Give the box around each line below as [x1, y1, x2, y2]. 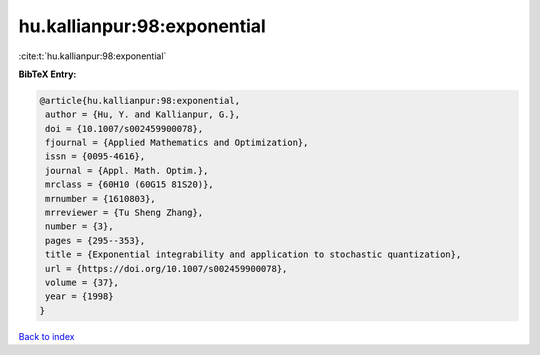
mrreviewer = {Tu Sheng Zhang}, [45, 207, 204, 219]
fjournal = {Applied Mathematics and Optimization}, [45, 137, 309, 149]
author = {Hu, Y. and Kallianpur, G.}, [45, 109, 240, 120]
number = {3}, [45, 221, 114, 232]
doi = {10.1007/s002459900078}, [45, 123, 204, 134]
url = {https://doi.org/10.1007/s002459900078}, [45, 263, 288, 274]
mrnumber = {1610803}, [45, 193, 157, 204]
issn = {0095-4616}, [45, 151, 146, 162]
